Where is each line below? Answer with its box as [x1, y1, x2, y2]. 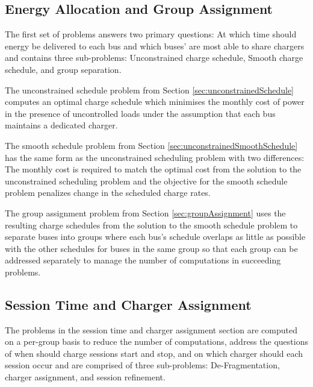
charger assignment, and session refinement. [5, 371, 166, 383]
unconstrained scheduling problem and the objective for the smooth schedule [5, 174, 288, 187]
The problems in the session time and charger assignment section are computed [5, 323, 297, 336]
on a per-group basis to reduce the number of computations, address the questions [5, 335, 308, 348]
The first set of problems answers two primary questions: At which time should [5, 28, 297, 40]
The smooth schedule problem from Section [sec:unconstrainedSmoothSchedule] [5, 139, 298, 151]
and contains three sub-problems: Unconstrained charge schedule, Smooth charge [5, 51, 303, 64]
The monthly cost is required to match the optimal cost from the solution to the [5, 163, 302, 175]
